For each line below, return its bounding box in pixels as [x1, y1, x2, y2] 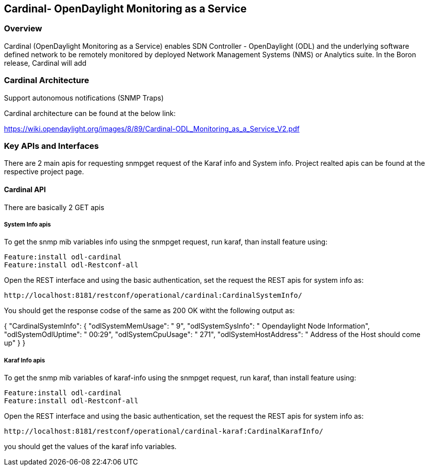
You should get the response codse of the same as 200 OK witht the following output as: [4, 306, 295, 315]
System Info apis [4, 221, 51, 228]
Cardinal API [4, 185, 46, 194]
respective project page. [4, 167, 84, 176]
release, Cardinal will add [4, 58, 87, 67]
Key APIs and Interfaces [4, 140, 99, 151]
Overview [4, 23, 42, 34]
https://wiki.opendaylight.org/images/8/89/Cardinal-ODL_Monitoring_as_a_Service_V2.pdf [4, 124, 300, 133]
